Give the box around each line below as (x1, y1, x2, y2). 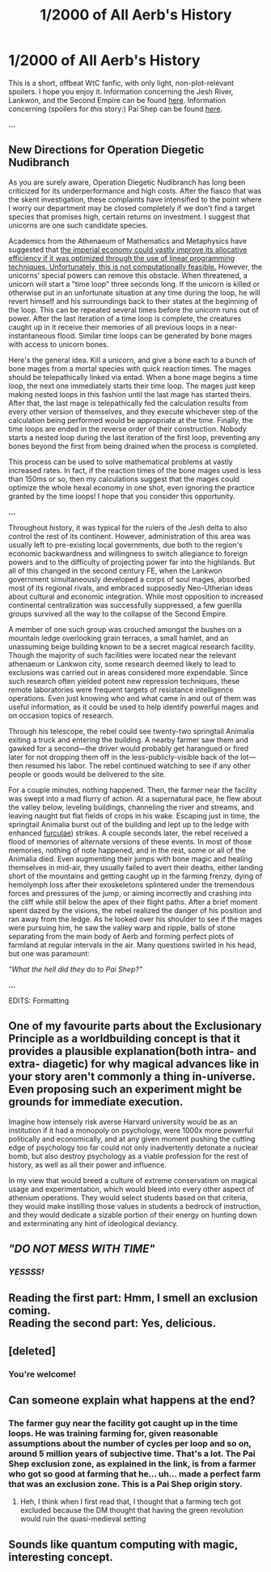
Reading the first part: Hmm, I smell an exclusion (8, 1291, 259, 1305)
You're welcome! (8, 1368, 77, 1379)
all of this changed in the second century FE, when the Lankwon (8, 566, 222, 575)
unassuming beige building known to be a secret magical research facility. (8, 642, 256, 651)
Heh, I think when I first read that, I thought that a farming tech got (19, 1497, 241, 1506)
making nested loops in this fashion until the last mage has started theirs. (8, 389, 252, 399)
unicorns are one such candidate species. (8, 220, 148, 230)
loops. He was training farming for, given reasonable (8, 1428, 218, 1439)
